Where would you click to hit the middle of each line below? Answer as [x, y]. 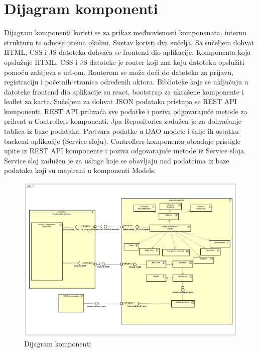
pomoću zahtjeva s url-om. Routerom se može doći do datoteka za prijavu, [119, 72]
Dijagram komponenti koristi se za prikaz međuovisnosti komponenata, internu [125, 32]
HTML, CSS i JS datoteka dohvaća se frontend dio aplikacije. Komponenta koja [127, 52]
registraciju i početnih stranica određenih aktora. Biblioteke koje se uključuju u [126, 82]
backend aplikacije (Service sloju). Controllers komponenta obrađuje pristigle [122, 141]
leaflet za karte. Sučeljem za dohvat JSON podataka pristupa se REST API [120, 101]
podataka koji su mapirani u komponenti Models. [80, 170]
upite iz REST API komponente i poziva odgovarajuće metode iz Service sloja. [125, 151]
